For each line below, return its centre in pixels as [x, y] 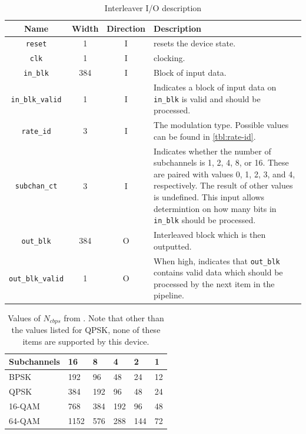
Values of [24, 317]
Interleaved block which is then [210, 235]
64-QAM [24, 420]
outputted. [173, 246]
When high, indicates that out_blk [217, 260]
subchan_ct [36, 186]
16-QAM [24, 406]
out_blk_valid [36, 279]
